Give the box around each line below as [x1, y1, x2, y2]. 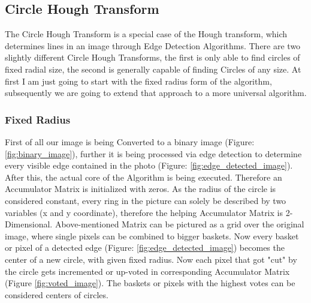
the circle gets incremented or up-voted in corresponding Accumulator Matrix [5, 265, 290, 277]
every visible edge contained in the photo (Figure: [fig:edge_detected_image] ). [5, 159, 293, 172]
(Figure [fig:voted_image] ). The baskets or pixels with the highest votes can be [5, 277, 295, 289]
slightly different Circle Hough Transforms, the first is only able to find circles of [5, 51, 300, 64]
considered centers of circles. [5, 288, 108, 301]
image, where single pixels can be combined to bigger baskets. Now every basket [5, 229, 299, 242]
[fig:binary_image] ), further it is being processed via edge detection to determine [5, 147, 302, 160]
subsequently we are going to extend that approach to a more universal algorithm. [5, 86, 307, 99]
